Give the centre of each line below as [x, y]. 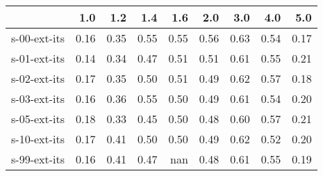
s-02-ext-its [38, 78]
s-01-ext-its [38, 58]
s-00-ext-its [38, 38]
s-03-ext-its [38, 98]
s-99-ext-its [38, 159]
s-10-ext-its [38, 139]
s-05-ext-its [38, 119]
